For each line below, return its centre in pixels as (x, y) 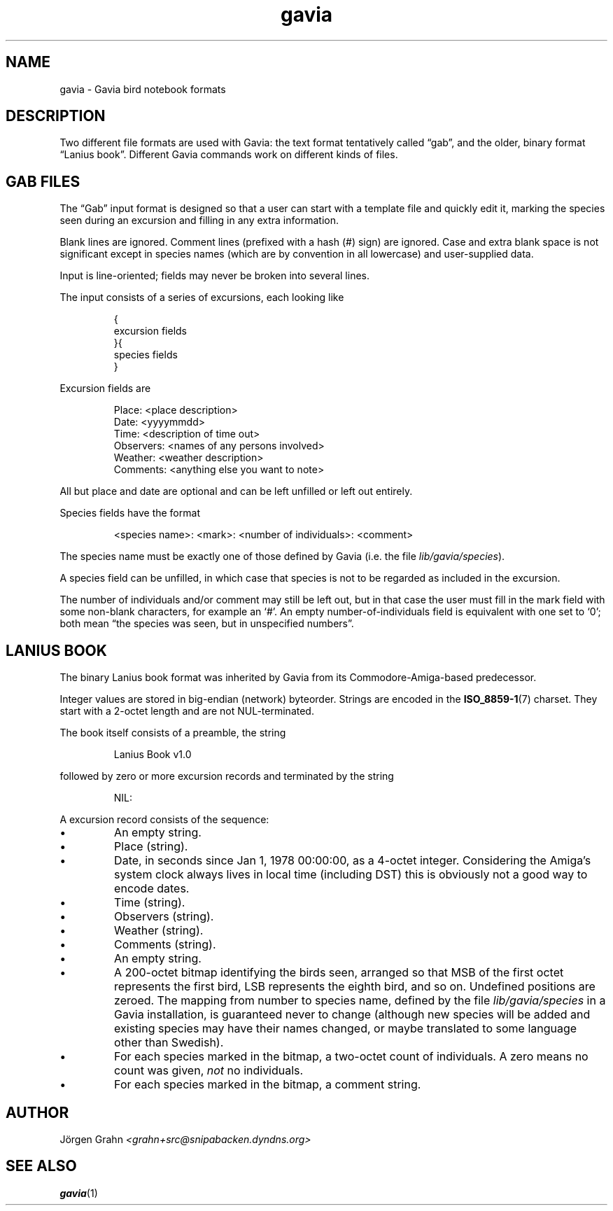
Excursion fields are (105, 388)
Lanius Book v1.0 (153, 755)
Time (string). (150, 903)
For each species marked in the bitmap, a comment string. (268, 1085)
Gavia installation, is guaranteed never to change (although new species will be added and (352, 1015)
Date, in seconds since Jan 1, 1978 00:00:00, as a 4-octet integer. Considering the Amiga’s (353, 861)
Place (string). (151, 847)
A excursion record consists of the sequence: (164, 820)
